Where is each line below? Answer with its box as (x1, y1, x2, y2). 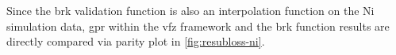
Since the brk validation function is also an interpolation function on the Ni (6, 2, 375, 18)
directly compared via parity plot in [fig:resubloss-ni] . (6, 33, 265, 49)
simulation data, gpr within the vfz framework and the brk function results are (6, 17, 390, 34)
